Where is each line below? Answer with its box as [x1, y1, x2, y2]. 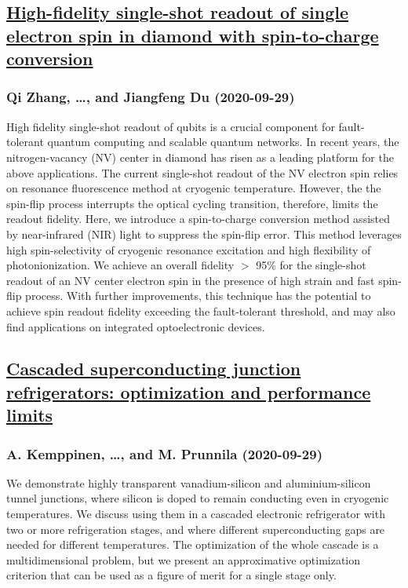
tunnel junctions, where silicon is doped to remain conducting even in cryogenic [6, 490, 389, 506]
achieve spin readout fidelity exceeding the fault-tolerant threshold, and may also [6, 302, 395, 319]
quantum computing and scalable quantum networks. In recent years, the [47, 133, 399, 150]
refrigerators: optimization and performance [6, 379, 371, 404]
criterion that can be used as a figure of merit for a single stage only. [6, 567, 337, 583]
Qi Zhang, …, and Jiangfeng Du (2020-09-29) [6, 87, 295, 107]
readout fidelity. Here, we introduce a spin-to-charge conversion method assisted [6, 210, 391, 227]
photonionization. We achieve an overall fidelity [6, 257, 235, 273]
